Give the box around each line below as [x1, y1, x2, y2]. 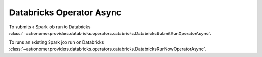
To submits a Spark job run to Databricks [9, 24, 91, 30]
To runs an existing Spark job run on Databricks [9, 39, 104, 45]
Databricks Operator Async [9, 7, 122, 18]
